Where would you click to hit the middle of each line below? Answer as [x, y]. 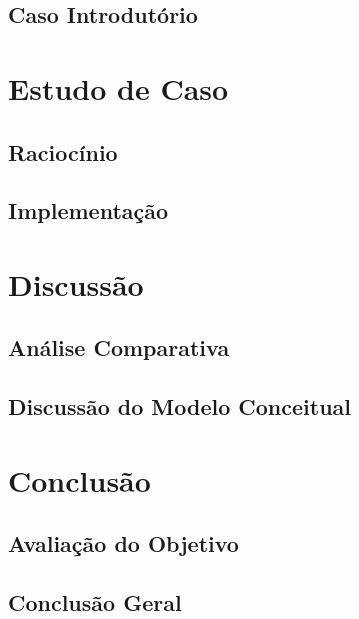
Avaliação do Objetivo [123, 543]
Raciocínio [63, 151]
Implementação [88, 210]
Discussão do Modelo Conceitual [180, 406]
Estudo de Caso [118, 87]
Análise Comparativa [119, 347]
